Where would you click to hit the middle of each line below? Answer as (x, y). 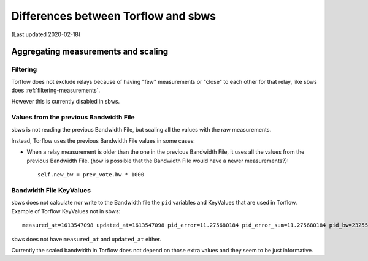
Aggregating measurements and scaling (90, 52)
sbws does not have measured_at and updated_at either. (86, 239)
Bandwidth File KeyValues (51, 190)
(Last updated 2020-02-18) (46, 34)
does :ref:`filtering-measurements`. (56, 90)
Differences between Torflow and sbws (114, 16)
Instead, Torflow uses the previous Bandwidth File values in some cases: (103, 141)
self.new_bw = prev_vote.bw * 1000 (91, 175)
